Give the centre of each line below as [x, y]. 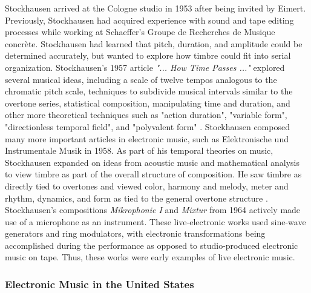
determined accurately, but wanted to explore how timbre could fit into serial [148, 55]
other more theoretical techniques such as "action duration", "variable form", [146, 115]
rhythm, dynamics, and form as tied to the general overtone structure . [136, 198]
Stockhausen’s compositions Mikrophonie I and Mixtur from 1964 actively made [153, 210]
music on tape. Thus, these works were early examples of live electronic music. [150, 257]
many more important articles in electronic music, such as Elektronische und [147, 138]
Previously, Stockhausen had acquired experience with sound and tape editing [149, 20]
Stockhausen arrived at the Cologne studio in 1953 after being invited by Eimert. [155, 8]
